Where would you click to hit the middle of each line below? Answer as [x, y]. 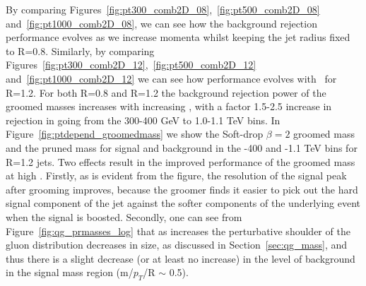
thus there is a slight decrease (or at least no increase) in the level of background [181, 258]
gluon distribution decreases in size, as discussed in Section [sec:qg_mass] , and [177, 245]
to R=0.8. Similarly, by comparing [80, 50]
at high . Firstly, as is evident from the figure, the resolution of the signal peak [176, 175]
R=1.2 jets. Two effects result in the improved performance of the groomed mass [181, 161]
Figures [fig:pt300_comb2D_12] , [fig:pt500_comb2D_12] [131, 65]
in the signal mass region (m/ [70, 272]
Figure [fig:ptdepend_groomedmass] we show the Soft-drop [135, 134]
